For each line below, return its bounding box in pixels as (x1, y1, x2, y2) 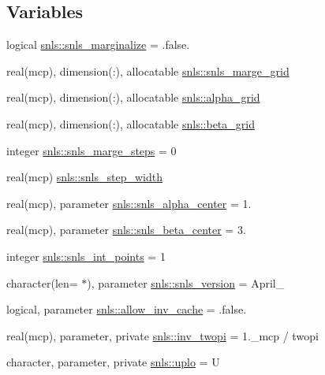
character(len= (6, 274, 78, 291)
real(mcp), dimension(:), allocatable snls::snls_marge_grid (6, 62, 290, 79)
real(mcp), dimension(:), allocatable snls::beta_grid (6, 115, 255, 132)
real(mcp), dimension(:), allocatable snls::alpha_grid (6, 89, 260, 106)
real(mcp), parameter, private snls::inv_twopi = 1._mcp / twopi (6, 327, 319, 343)
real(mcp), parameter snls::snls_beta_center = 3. (6, 221, 246, 238)
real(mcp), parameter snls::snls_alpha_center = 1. (6, 195, 252, 211)
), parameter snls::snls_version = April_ (87, 274, 285, 291)
